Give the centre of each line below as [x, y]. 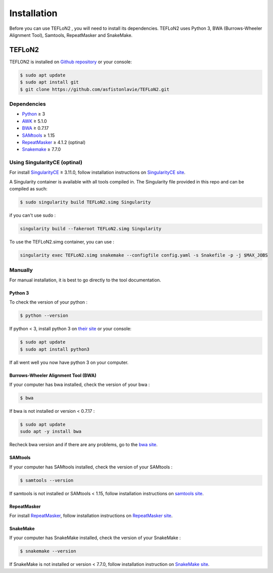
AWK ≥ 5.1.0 [35, 121]
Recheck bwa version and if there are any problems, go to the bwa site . [83, 445]
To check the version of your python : [49, 302]
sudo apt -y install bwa [51, 432]
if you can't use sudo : [33, 215]
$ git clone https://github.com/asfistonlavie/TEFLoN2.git [95, 89]
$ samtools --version [47, 480]
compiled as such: [28, 189]
